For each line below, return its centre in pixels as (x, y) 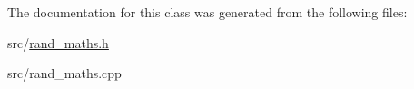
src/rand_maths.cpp (64, 73)
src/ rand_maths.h (58, 42)
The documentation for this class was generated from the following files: (207, 12)
